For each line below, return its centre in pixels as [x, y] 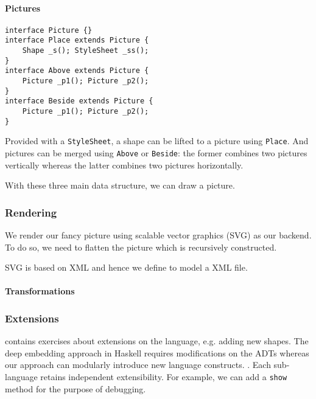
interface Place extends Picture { [77, 40]
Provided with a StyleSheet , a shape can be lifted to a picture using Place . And [157, 141]
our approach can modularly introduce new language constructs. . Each [138, 365]
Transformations [40, 291]
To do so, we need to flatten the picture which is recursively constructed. [141, 247]
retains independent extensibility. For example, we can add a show [164, 377]
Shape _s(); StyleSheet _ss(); [86, 51]
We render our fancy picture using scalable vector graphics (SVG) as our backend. [158, 235]
